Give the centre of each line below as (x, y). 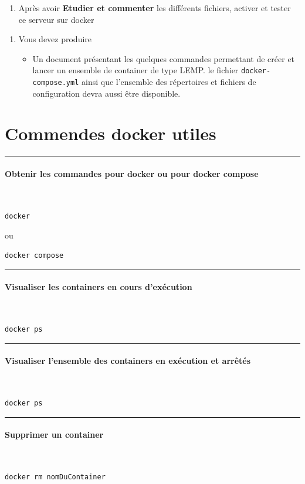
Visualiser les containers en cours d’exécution (99, 287)
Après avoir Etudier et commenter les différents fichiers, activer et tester (155, 8)
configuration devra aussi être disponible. (106, 93)
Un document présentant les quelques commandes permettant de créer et (164, 58)
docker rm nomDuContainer (55, 477)
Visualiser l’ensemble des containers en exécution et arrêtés (128, 361)
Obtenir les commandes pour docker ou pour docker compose (132, 173)
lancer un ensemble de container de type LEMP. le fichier (135, 70)
